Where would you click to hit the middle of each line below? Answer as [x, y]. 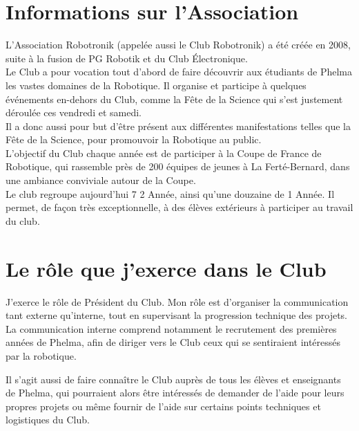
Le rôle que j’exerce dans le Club [166, 268]
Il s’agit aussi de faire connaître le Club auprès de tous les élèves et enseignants [173, 379]
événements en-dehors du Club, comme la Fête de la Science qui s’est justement [174, 99]
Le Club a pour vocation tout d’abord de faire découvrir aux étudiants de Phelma [179, 72]
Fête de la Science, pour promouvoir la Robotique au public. [134, 139]
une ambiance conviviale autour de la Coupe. [101, 180]
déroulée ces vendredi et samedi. [74, 112]
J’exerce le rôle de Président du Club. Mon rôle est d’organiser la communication [177, 301]
